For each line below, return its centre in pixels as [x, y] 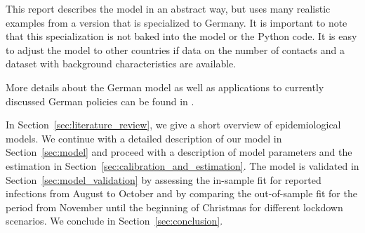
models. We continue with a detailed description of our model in [144, 138]
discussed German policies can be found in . [100, 101]
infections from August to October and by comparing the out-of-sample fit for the [181, 193]
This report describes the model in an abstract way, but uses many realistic [168, 8]
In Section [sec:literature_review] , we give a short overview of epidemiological [173, 125]
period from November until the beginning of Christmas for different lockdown [174, 207]
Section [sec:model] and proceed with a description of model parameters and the [179, 152]
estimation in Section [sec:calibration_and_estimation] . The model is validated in [182, 165]
